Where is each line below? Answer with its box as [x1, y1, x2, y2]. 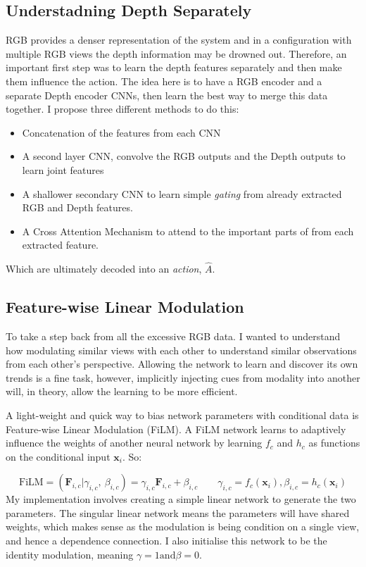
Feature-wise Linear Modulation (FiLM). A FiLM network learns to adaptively [6, 421, 346, 436]
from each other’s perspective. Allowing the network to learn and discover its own [6, 356, 358, 371]
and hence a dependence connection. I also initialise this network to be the [6, 533, 327, 548]
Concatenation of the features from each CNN [22, 125, 221, 139]
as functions [308, 435, 360, 450]
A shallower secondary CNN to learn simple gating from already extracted [22, 186, 342, 201]
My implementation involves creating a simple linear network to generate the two [6, 492, 356, 506]
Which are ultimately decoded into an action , [6, 261, 202, 276]
